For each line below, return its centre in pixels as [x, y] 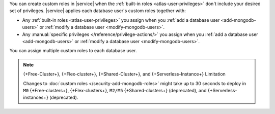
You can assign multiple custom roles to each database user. [73, 51]
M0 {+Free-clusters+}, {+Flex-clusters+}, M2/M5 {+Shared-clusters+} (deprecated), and [115, 90]
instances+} [36, 98]
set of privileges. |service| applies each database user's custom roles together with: [98, 11]
